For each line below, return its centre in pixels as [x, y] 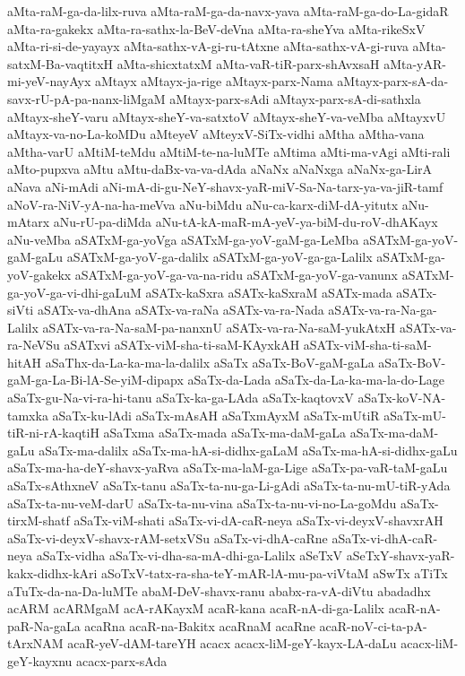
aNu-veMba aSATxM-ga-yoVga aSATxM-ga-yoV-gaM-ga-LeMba [183, 239]
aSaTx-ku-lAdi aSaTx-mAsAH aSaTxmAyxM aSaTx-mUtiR [216, 415]
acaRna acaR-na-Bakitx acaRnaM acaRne [200, 625]
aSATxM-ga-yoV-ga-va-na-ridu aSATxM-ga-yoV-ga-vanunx [237, 274]
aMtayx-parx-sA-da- [393, 81]
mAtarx [29, 222]
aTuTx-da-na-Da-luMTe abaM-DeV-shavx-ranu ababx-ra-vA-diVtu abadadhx [219, 590]
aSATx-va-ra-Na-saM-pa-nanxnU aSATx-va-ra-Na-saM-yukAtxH [219, 327]
